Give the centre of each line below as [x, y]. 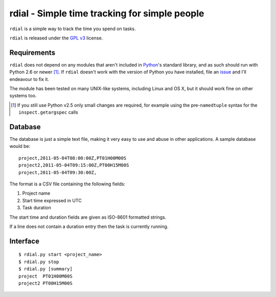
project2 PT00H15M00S [45, 283]
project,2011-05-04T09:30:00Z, [58, 172]
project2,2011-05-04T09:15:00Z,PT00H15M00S [74, 165]
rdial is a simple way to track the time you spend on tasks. [73, 29]
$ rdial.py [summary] [45, 269]
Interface [24, 241]
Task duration [37, 208]
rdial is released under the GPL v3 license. [56, 38]
